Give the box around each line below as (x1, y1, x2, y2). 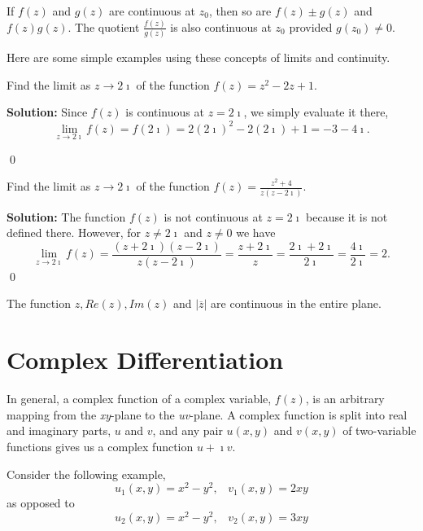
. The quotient (68, 18, 140, 35)
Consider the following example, (7, 465, 166, 482)
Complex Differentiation (7, 343, 284, 376)
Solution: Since (7, 103, 88, 121)
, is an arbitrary (305, 390, 385, 407)
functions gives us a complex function (7, 437, 194, 454)
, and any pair (152, 422, 223, 439)
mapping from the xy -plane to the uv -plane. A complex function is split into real (7, 406, 408, 423)
